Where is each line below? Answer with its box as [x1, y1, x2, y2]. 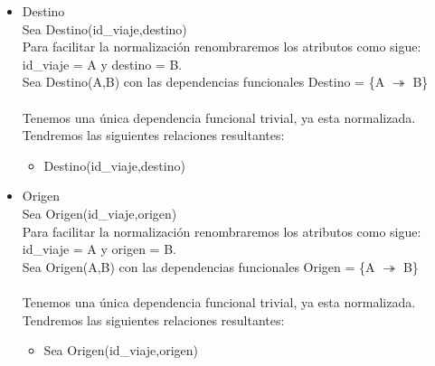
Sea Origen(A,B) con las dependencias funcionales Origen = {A [22, 257, 375, 276]
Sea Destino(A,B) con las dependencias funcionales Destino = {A [22, 72, 385, 91]
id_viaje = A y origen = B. [22, 239, 176, 258]
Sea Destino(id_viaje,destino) [22, 19, 187, 38]
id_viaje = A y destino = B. [22, 54, 183, 73]
